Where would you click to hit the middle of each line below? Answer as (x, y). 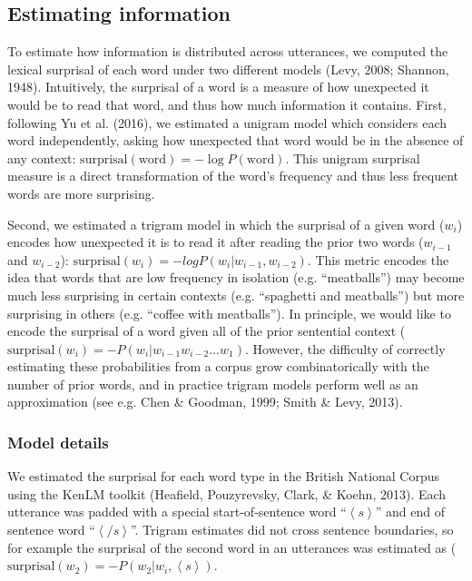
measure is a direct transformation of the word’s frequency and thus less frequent (233, 176)
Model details (58, 442)
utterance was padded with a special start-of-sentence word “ (177, 512)
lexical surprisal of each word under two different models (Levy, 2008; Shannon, (228, 69)
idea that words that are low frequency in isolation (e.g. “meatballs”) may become (236, 277)
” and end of (410, 512)
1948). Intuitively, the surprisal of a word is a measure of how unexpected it (218, 87)
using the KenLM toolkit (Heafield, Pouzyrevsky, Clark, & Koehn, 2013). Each (227, 493)
